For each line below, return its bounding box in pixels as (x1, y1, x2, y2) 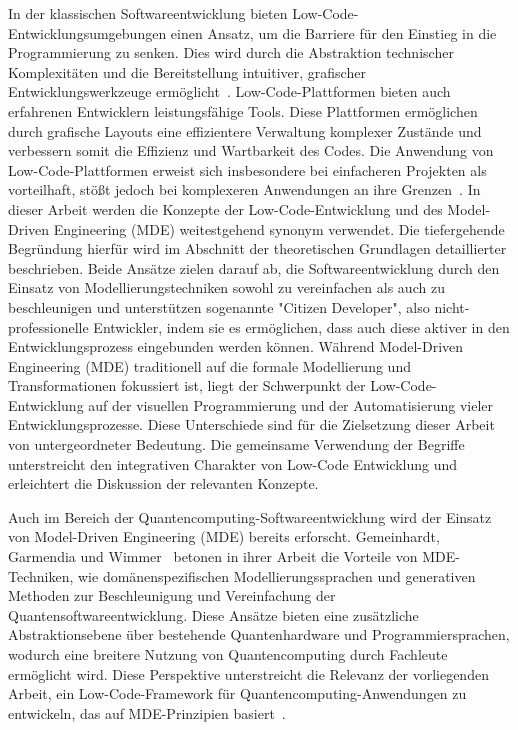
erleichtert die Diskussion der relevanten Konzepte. (8, 473, 319, 494)
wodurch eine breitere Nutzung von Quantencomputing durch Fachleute (8, 644, 448, 664)
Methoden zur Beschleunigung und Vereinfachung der (8, 585, 336, 606)
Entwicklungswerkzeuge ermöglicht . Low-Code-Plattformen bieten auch (8, 81, 451, 102)
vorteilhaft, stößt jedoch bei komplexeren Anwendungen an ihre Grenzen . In (8, 179, 481, 200)
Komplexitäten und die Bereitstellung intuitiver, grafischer (8, 61, 366, 82)
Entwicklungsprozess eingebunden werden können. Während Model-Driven (8, 336, 464, 357)
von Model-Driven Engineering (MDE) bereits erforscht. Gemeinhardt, (8, 526, 440, 547)
